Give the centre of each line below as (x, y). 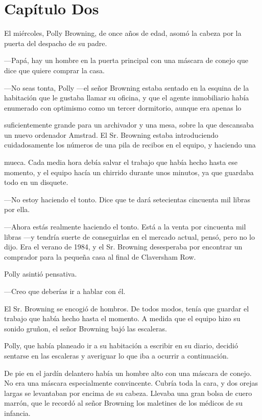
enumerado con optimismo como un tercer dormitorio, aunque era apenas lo (123, 107)
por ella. (17, 209)
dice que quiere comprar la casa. (54, 70)
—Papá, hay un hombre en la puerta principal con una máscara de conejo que (126, 60)
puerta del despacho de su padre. (56, 43)
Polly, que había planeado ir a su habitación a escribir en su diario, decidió (121, 345)
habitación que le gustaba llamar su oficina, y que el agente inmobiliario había (127, 98)
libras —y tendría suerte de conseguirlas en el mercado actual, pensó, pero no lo (129, 236)
